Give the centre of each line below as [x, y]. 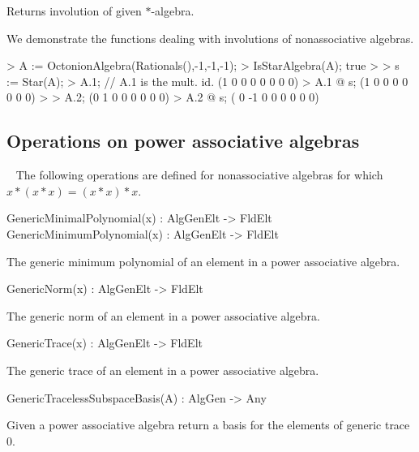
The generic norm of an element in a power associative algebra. [163, 315]
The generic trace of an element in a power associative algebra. [163, 370]
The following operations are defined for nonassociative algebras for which [199, 175]
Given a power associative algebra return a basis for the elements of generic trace [208, 425]
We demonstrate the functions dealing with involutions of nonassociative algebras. [210, 38]
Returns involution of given [74, 11]
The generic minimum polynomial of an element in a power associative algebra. [203, 261]
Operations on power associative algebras [183, 141]
